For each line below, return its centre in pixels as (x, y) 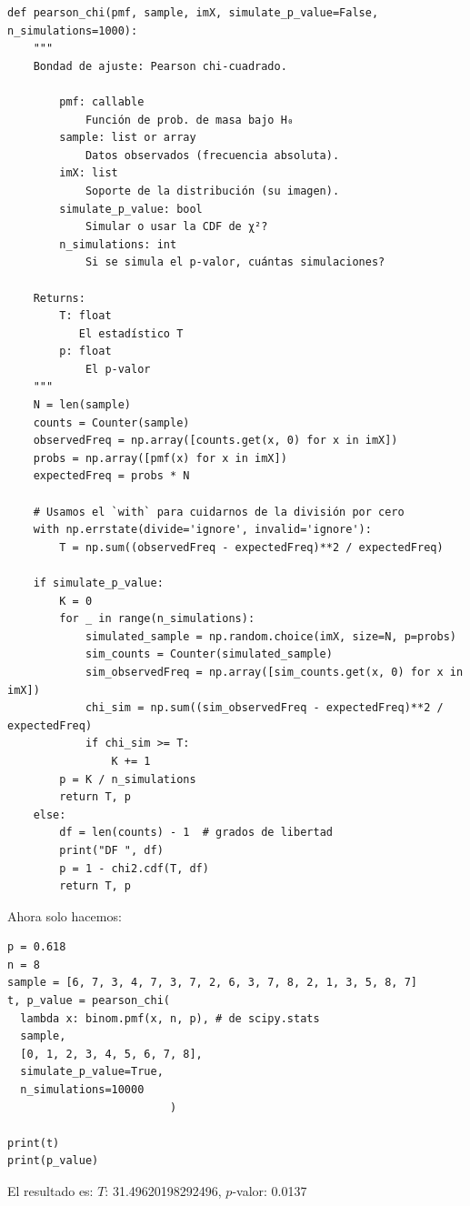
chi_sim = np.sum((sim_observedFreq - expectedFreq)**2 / (264, 708)
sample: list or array (128, 138)
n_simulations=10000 (82, 1090)
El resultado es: (50, 1191)
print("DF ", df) (111, 850)
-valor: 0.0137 (270, 1191)
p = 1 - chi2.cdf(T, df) (134, 868)
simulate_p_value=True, (92, 1072)
